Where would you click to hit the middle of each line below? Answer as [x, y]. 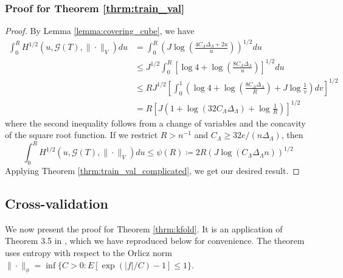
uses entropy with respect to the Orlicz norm [88, 252]
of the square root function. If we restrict [81, 135]
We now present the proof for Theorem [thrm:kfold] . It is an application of [144, 228]
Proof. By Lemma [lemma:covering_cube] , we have [100, 31]
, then [292, 135]
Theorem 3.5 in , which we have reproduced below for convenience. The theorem [155, 241]
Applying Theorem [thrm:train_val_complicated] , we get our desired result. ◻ [152, 171]
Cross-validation [57, 203]
